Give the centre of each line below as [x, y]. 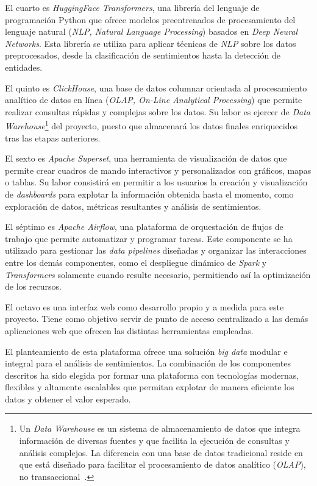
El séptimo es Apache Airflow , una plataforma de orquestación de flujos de [144, 227]
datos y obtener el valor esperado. [68, 398]
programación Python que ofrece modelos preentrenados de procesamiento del [150, 19]
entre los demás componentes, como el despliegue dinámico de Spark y [136, 262]
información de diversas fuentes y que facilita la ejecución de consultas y [154, 441]
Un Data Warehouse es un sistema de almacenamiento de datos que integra [160, 428]
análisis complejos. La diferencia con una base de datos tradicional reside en [161, 452]
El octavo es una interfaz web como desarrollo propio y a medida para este [144, 306]
